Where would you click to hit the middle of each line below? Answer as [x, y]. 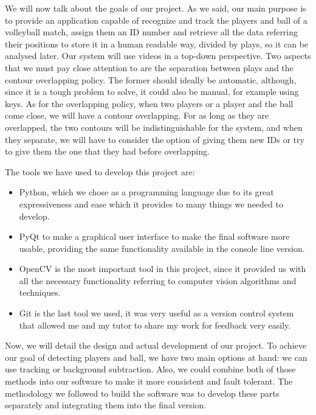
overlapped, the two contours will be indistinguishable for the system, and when [154, 127]
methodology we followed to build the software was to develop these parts [142, 393]
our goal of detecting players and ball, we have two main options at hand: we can [156, 357]
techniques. [40, 292]
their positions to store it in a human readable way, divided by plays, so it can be [157, 44]
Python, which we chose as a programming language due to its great [146, 192]
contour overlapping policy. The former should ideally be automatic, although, [151, 79]
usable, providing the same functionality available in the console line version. [162, 248]
